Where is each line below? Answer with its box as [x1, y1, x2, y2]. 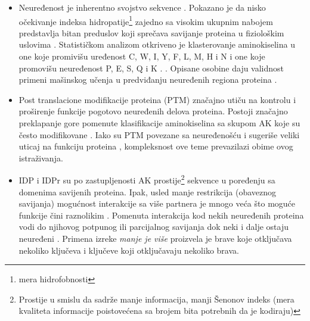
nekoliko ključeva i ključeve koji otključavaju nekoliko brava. [18, 244, 239, 256]
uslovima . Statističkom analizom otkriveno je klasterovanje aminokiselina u [18, 38, 295, 51]
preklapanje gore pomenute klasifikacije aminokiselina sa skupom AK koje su [18, 117, 300, 129]
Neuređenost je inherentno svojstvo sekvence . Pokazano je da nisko [18, 1, 266, 13]
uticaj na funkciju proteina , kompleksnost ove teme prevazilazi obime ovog [18, 140, 293, 152]
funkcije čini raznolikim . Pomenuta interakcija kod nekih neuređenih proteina [18, 208, 304, 221]
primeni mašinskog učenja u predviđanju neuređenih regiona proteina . [18, 73, 277, 86]
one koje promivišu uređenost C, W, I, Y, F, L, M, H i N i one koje [18, 50, 265, 63]
